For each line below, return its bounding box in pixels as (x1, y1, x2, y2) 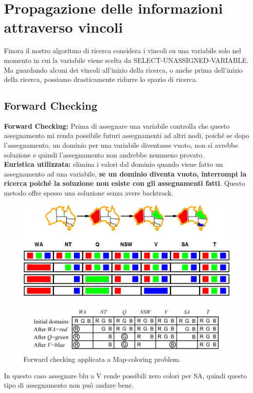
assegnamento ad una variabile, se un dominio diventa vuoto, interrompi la (4, 168, 247, 178)
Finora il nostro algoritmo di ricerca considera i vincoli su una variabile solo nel (4, 45, 241, 56)
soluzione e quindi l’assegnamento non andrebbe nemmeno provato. (4, 149, 204, 159)
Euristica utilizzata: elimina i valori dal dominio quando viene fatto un (4, 159, 223, 169)
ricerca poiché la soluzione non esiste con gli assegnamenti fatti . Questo (4, 178, 245, 188)
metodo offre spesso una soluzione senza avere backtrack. (4, 188, 174, 198)
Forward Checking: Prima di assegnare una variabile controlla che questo (4, 120, 230, 131)
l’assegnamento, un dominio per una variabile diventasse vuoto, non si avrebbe (4, 140, 238, 150)
